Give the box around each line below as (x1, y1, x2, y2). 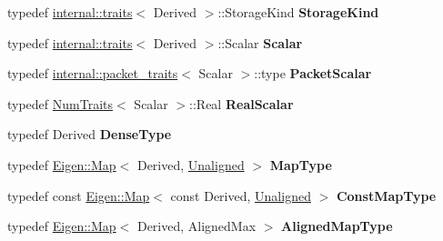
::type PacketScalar (254, 64, 372, 83)
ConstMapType (336, 186, 437, 205)
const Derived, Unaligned (170, 186, 311, 205)
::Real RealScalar (189, 94, 294, 113)
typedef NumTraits (7, 94, 114, 113)
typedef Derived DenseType (7, 125, 172, 144)
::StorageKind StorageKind (217, 3, 379, 21)
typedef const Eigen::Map (7, 186, 150, 205)
